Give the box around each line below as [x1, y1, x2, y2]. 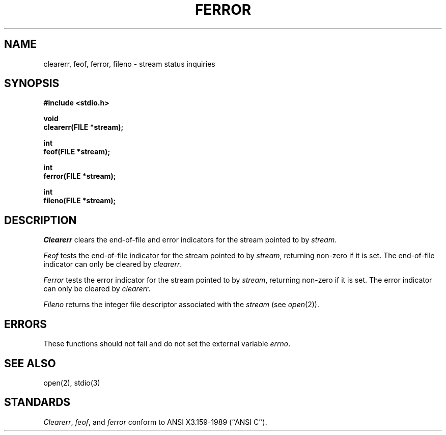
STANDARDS [4, 396, 71, 409]
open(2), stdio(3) [43, 378, 100, 387]
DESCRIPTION [4, 213, 77, 227]
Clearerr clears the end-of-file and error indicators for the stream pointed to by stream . [43, 235, 337, 244]
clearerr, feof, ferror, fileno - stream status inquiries [43, 59, 215, 68]
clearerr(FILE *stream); [43, 123, 124, 132]
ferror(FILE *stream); [43, 172, 116, 181]
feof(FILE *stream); [43, 147, 110, 156]
